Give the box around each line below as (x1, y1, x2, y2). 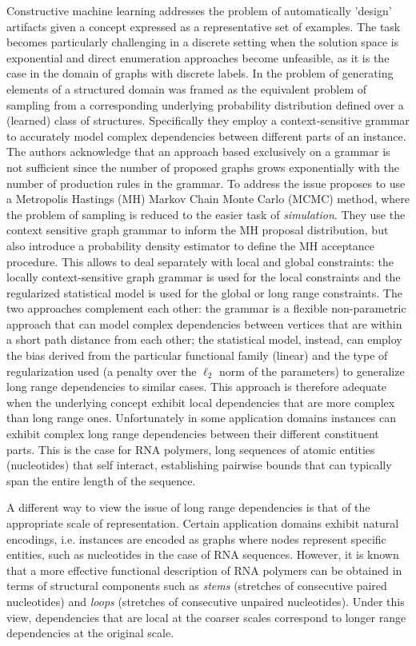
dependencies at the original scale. (6, 624, 174, 641)
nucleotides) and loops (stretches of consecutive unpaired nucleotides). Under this (6, 592, 405, 609)
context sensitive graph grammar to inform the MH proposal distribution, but (6, 221, 389, 238)
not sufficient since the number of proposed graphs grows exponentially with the (6, 158, 399, 175)
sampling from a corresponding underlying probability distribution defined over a (6, 96, 404, 113)
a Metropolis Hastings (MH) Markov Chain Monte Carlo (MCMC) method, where (6, 190, 410, 207)
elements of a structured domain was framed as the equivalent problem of (6, 80, 366, 97)
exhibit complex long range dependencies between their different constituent (6, 425, 379, 442)
